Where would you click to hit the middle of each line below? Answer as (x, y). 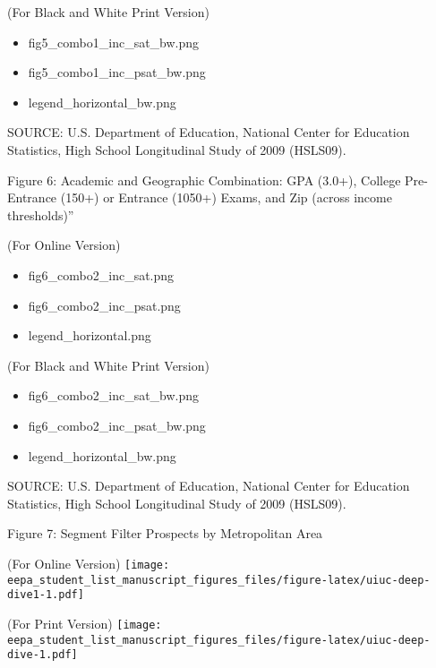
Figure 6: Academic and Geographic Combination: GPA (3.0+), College (204, 180)
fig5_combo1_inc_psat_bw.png (117, 72)
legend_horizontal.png (90, 335)
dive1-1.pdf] (46, 595)
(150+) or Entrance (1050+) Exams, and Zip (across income (226, 197)
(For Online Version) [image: (89, 563)
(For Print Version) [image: (85, 623)
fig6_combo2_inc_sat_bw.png (114, 395)
